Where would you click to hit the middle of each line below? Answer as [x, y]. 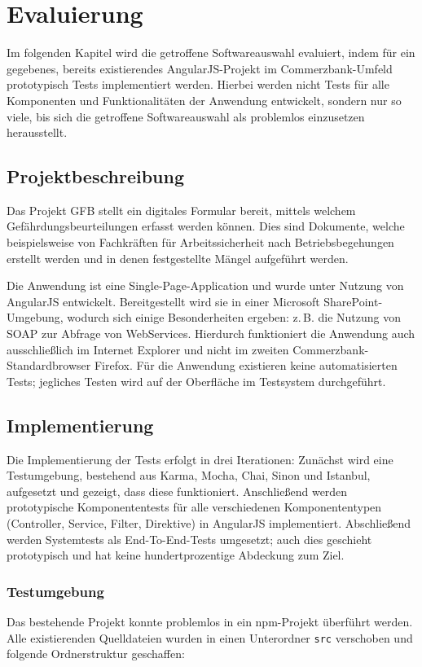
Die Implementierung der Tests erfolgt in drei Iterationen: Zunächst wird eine [200, 459]
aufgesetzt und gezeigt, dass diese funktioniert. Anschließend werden [177, 491]
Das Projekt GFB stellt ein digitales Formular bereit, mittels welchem [181, 210]
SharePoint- [353, 301]
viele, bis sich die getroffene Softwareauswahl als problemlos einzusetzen [186, 116]
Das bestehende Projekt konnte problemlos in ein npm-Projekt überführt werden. [210, 621]
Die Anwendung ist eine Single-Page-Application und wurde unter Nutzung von [205, 285]
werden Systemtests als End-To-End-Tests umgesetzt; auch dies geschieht [189, 539]
